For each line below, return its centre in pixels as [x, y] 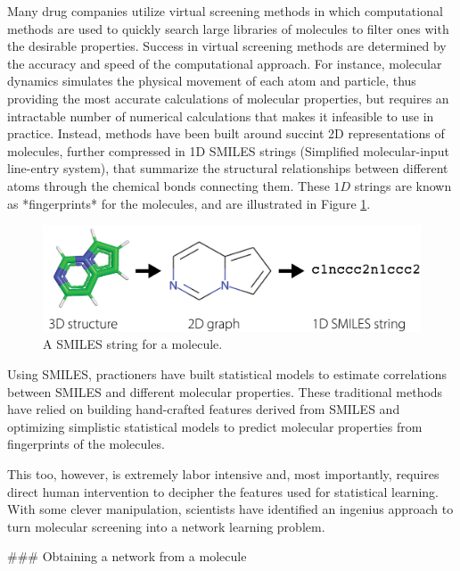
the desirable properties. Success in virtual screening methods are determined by [227, 46]
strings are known [403, 185]
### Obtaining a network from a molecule [127, 556]
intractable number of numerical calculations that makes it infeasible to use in [221, 116]
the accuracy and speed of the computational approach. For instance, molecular [225, 63]
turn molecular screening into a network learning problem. [166, 526]
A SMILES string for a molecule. [133, 344]
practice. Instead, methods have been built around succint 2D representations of [226, 133]
